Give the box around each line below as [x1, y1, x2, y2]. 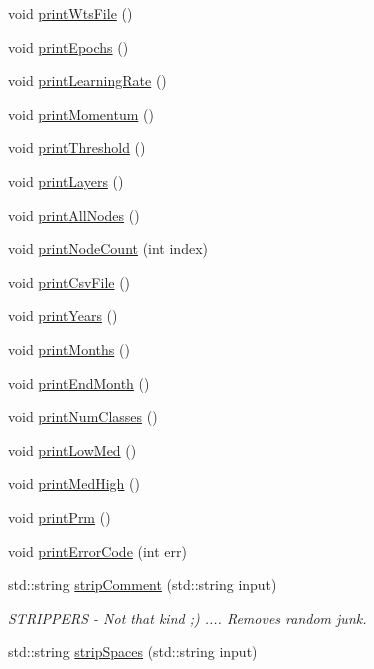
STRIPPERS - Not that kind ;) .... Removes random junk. [8, 607, 367, 628]
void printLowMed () [8, 439, 137, 460]
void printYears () [8, 305, 118, 326]
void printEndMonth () [8, 372, 150, 393]
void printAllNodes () [8, 204, 140, 225]
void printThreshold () [8, 137, 146, 158]
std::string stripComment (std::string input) [8, 574, 277, 595]
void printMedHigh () [8, 473, 140, 494]
